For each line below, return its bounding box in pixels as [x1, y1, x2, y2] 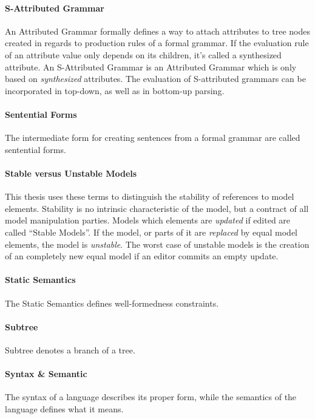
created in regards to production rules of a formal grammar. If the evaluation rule [5, 36, 309, 49]
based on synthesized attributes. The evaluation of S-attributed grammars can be [5, 72, 306, 85]
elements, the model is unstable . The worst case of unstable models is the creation [5, 237, 310, 250]
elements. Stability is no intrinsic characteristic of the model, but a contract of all [5, 202, 309, 214]
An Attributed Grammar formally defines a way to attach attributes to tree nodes [5, 24, 311, 37]
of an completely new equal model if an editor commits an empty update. [5, 250, 279, 262]
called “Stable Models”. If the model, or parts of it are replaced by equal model [5, 225, 298, 238]
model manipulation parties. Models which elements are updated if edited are [5, 214, 291, 227]
